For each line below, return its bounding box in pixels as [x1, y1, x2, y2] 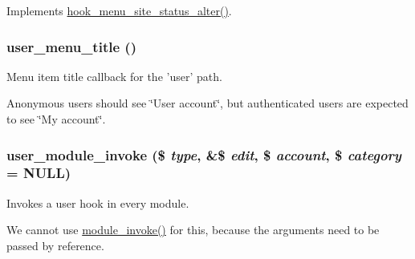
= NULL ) [6, 163, 71, 183]
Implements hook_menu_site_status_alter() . [6, 2, 232, 18]
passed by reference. [6, 237, 104, 253]
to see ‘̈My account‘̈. [6, 111, 106, 127]
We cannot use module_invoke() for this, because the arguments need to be [6, 221, 380, 238]
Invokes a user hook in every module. [6, 194, 189, 211]
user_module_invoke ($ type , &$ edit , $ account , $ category [6, 144, 401, 164]
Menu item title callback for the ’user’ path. [6, 67, 222, 84]
